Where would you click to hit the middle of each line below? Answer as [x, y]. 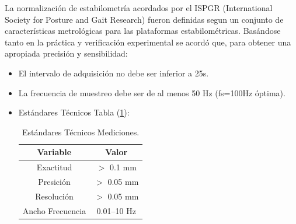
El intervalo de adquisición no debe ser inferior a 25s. [114, 73]
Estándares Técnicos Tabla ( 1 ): [74, 112]
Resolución [54, 196]
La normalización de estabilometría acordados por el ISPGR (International [139, 8]
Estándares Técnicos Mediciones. [81, 132]
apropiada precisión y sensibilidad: [66, 53]
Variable [54, 152]
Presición [54, 182]
